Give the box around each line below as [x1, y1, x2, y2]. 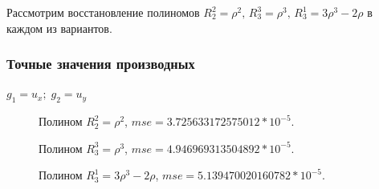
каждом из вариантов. [6, 19, 112, 36]
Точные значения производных [6, 54, 195, 74]
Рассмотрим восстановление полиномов [6, 4, 200, 20]
